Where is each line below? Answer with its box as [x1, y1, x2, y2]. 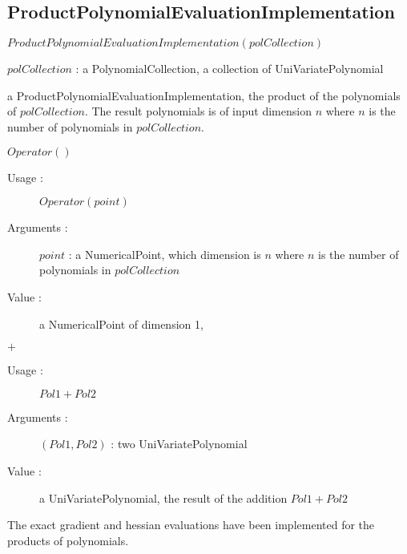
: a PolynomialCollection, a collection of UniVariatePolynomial [75, 60, 384, 77]
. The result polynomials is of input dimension [84, 103, 312, 119]
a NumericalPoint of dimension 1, [39, 315, 203, 332]
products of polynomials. [7, 532, 129, 548]
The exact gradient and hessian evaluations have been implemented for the [7, 516, 375, 533]
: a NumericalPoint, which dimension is [68, 245, 261, 262]
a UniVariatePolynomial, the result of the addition [39, 489, 288, 506]
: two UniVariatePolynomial [111, 435, 248, 452]
